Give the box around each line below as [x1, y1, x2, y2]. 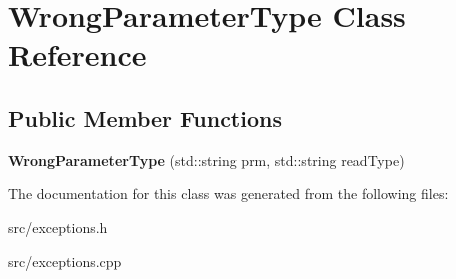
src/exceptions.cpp [8, 250, 122, 271]
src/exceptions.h [8, 216, 108, 237]
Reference [8, 34, 147, 75]
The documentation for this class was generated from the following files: [8, 183, 449, 204]
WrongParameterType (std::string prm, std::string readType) [8, 149, 405, 170]
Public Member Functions [8, 102, 282, 133]
